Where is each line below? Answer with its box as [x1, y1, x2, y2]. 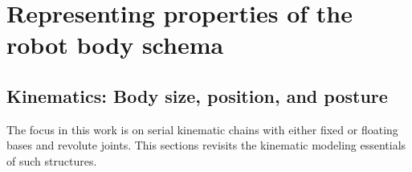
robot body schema [6, 28, 224, 61]
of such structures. [6, 152, 97, 169]
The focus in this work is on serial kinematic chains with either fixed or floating [6, 121, 398, 137]
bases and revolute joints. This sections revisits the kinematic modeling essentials [6, 137, 406, 154]
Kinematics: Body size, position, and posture [6, 83, 388, 108]
